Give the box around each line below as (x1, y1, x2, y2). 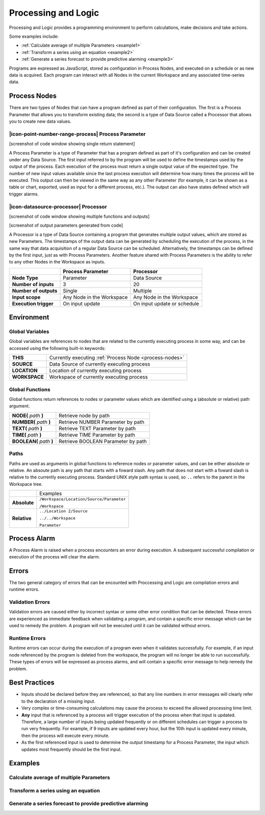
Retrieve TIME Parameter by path (58, 431, 135, 438)
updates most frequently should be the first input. (21, 746, 122, 752)
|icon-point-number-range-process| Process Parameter (9, 131, 146, 137)
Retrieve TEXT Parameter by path (58, 425, 136, 432)
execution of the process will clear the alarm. (9, 554, 100, 560)
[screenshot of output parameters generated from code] (9, 222, 123, 228)
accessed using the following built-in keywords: (9, 345, 106, 351)
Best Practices (9, 679, 55, 687)
